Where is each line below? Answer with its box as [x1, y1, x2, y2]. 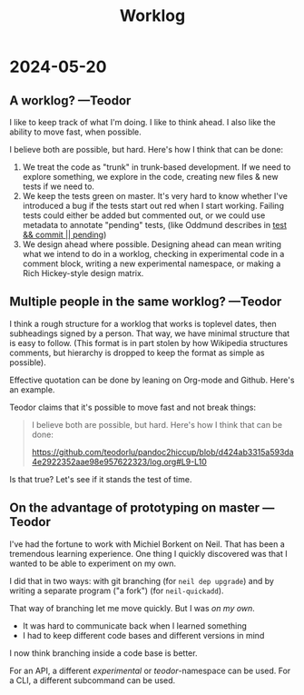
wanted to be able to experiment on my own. [9, 558, 177, 569]
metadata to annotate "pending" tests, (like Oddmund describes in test [22, 220, 288, 230]
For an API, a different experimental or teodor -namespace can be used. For [9, 665, 291, 676]
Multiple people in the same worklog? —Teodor [9, 294, 282, 310]
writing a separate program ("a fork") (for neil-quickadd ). [9, 585, 224, 596]
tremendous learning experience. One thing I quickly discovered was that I [9, 548, 288, 559]
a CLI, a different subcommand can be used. [9, 674, 176, 686]
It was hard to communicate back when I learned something [22, 620, 248, 631]
